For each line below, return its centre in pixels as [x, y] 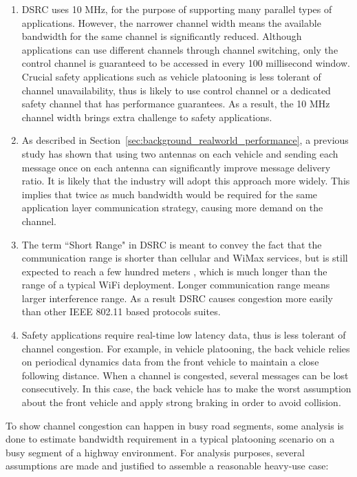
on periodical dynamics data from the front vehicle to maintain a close [170, 362]
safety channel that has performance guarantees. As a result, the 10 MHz [176, 104]
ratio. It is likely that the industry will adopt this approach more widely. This [186, 181]
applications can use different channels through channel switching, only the [180, 49]
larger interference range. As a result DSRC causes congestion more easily [177, 298]
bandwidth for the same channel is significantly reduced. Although [162, 36]
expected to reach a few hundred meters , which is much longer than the [174, 271]
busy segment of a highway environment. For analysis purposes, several [155, 452]
